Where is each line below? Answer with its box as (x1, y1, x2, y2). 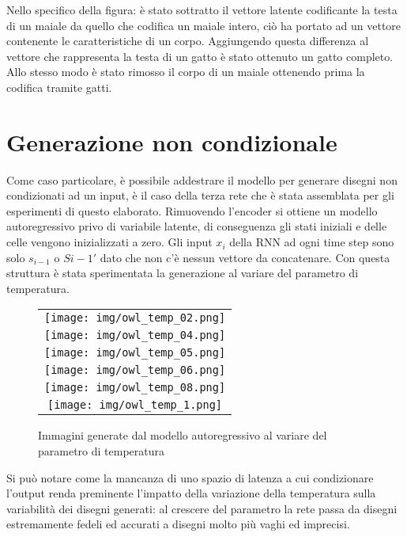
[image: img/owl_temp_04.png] (44, 329, 226, 342)
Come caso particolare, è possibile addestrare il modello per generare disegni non (6, 171, 398, 188)
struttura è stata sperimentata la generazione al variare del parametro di (6, 265, 359, 281)
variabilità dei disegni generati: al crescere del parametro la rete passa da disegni (6, 500, 398, 516)
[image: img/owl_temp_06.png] (44, 364, 226, 377)
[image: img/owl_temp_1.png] (47, 398, 223, 412)
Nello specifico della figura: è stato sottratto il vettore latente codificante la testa (6, 2, 398, 17)
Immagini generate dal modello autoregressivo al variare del (38, 427, 327, 444)
